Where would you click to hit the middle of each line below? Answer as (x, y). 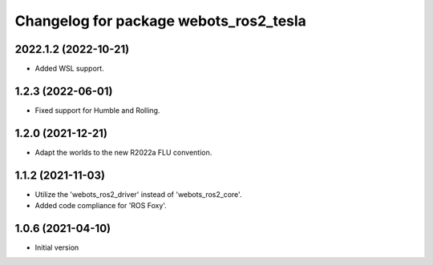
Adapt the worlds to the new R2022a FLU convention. (123, 152)
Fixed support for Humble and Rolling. (97, 110)
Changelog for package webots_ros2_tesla (160, 21)
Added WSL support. (69, 69)
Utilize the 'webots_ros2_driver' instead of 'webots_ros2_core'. (138, 194)
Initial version (57, 247)
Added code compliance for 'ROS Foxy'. (101, 206)
